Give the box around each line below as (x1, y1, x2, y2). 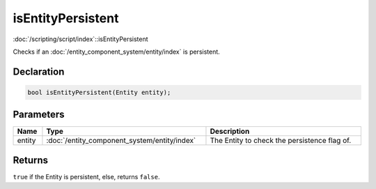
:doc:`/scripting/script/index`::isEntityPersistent (13, 35, 149, 43)
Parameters (13, 109, 65, 121)
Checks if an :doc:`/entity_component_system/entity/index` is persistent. (13, 47, 221, 56)
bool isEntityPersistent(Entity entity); (27, 88, 171, 96)
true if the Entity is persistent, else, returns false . (13, 172, 160, 181)
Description (210, 126, 250, 136)
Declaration (13, 66, 65, 77)
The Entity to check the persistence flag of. (210, 136, 352, 146)
